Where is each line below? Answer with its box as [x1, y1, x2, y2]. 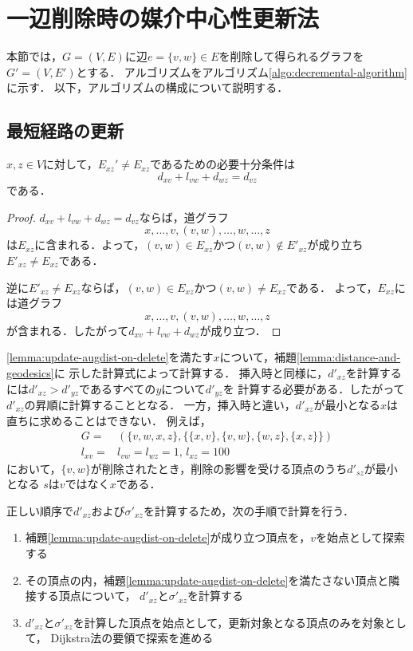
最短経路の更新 [6, 118, 124, 143]
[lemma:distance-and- [297, 349, 401, 365]
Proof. [6, 208, 36, 225]
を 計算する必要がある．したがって [222, 380, 405, 397]
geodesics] [6, 364, 54, 381]
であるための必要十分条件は [150, 156, 296, 172]
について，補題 [219, 349, 297, 365]
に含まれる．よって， [34, 236, 145, 253]
